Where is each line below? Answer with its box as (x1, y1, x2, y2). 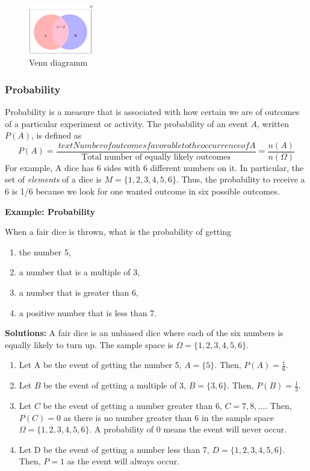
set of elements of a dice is (5, 173, 102, 186)
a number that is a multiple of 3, (19, 266, 140, 278)
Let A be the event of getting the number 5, (19, 358, 182, 371)
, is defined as (31, 129, 82, 142)
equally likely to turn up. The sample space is (5, 338, 173, 351)
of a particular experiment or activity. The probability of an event (5, 117, 248, 129)
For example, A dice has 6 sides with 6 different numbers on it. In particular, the (5, 161, 304, 173)
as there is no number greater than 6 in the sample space (63, 411, 274, 423)
